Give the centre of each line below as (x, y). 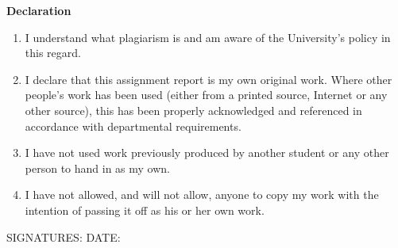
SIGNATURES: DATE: (64, 237)
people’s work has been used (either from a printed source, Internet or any (206, 95)
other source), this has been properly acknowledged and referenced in (193, 110)
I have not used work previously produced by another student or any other (207, 153)
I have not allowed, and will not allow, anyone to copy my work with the (202, 195)
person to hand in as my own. (97, 168)
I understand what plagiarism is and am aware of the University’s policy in (208, 37)
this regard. (53, 53)
